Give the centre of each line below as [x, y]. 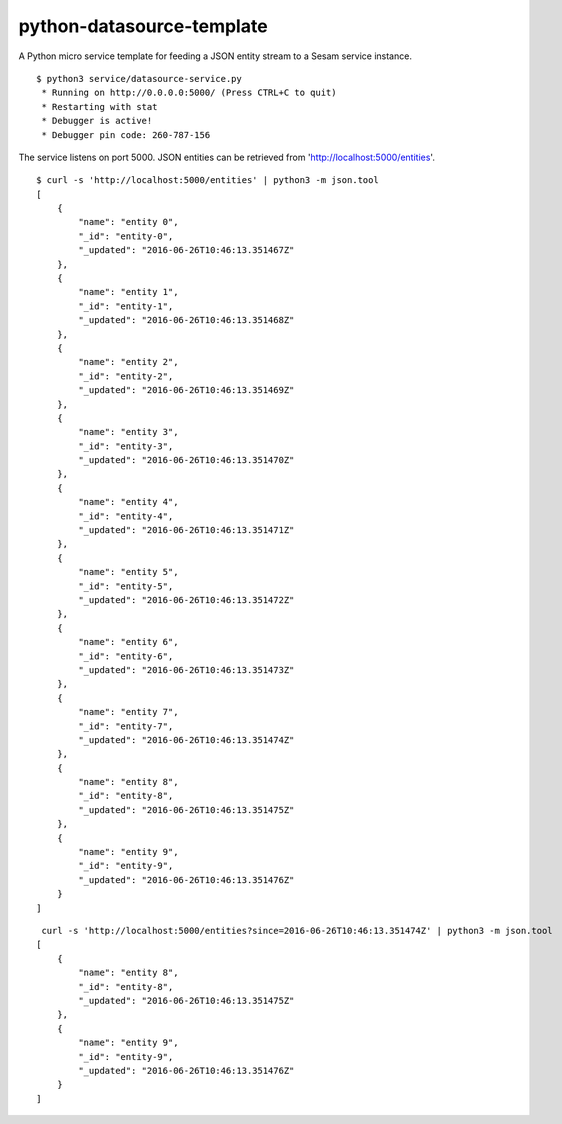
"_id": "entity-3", [126, 446]
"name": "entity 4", [128, 502]
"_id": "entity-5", [126, 586]
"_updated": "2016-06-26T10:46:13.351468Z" [186, 320]
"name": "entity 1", [128, 292]
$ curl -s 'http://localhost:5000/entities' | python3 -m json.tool [207, 180]
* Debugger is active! [97, 121]
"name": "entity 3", [128, 432]
